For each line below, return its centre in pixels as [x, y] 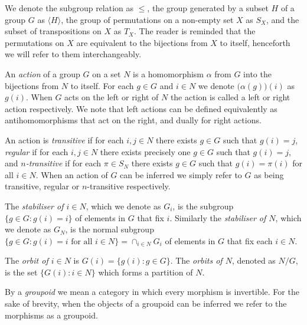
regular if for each [37, 151]
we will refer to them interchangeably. [73, 54]
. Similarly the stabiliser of [218, 217]
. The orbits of [196, 260]
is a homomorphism [169, 73]
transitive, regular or [42, 186]
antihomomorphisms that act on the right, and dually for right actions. [133, 120]
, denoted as [254, 260]
